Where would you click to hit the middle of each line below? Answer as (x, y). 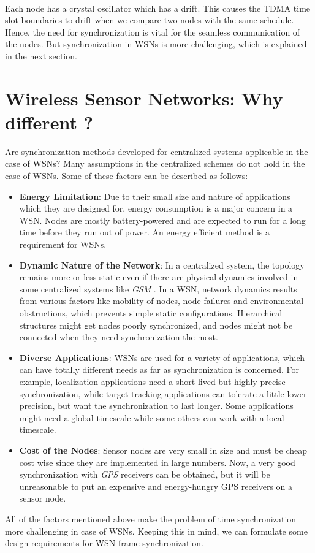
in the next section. (41, 55)
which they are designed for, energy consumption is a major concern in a (156, 208)
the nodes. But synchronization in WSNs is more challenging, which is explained (156, 44)
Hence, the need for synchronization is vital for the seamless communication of (153, 32)
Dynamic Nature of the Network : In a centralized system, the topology (162, 265)
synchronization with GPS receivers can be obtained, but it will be (145, 474)
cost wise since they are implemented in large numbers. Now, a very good (157, 462)
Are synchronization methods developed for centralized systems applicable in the (157, 151)
